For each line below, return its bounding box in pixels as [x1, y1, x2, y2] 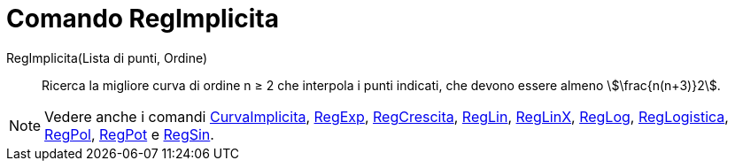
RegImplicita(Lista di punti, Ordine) [6, 50, 208, 65]
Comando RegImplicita [6, 4, 279, 34]
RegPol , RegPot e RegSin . [44, 125, 214, 143]
